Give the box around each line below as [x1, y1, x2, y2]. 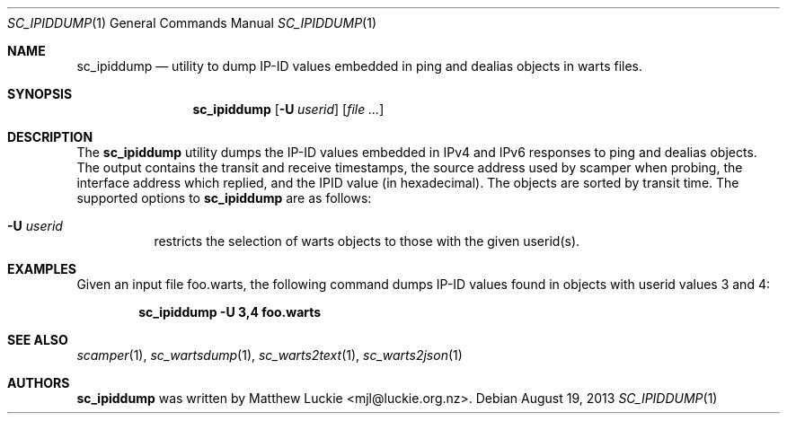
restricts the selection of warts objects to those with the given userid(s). [154, 233, 580, 249]
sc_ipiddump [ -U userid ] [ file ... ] [192, 101, 385, 117]
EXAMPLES [7, 261, 76, 276]
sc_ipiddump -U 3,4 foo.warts [138, 304, 322, 320]
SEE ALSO [7, 332, 68, 347]
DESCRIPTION [7, 129, 93, 145]
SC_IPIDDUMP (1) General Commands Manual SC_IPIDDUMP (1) [7, 15, 377, 31]
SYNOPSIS [7, 86, 73, 101]
